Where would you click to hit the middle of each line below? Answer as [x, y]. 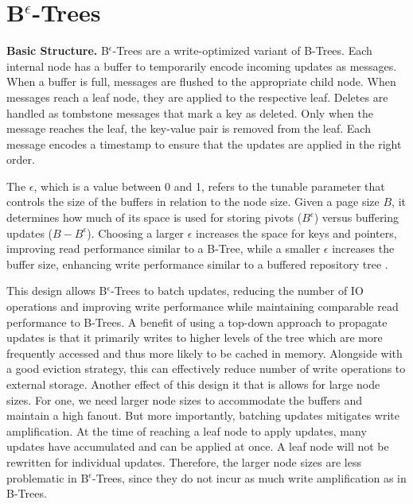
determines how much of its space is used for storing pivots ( [154, 217]
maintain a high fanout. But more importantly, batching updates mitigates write [203, 415]
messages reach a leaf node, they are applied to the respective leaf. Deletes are [197, 97]
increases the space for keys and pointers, [296, 233]
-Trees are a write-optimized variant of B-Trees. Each [242, 50]
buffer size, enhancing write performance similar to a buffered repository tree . [197, 264]
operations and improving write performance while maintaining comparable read [203, 306]
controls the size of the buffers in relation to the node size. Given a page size [193, 202]
